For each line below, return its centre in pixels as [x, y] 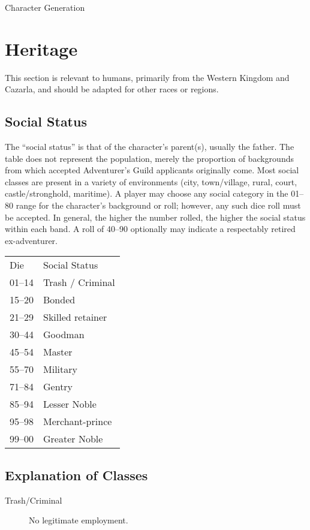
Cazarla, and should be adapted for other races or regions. [112, 89]
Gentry [58, 387]
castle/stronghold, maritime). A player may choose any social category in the [147, 193]
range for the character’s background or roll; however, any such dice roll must [158, 205]
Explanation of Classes [76, 475]
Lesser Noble [70, 404]
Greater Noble [73, 439]
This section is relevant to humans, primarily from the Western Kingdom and [147, 77]
